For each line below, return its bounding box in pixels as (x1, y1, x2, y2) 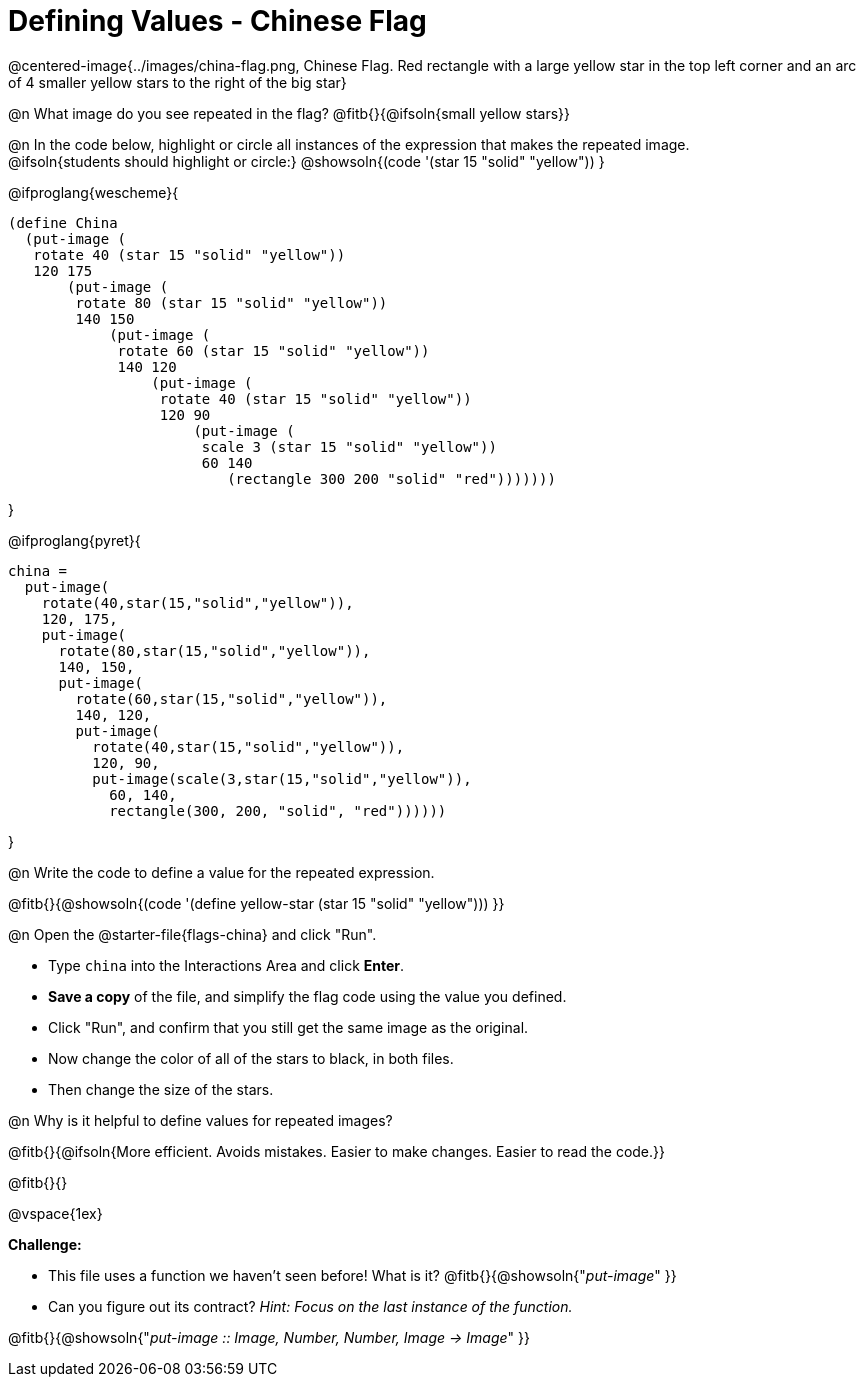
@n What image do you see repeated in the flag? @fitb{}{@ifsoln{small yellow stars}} (8, 104, 571, 122)
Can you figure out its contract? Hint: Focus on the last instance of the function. (48, 1297, 573, 1315)
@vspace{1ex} (8, 1204, 103, 1222)
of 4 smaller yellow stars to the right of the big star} (8, 73, 347, 91)
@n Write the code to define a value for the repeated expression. (8, 863, 435, 881)
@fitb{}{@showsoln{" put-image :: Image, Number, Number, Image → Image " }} (8, 1328, 530, 1346)
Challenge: (8, 1235, 82, 1253)
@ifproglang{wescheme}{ (8, 183, 179, 201)
